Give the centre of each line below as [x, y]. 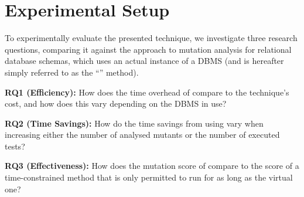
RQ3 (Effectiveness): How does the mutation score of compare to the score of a [152, 166]
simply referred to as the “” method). [72, 72]
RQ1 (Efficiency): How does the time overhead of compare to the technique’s [147, 92]
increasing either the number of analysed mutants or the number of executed [142, 135]
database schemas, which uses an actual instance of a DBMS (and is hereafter [144, 61]
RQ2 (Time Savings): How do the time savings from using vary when [134, 123]
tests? [15, 146]
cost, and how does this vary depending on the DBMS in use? [116, 103]
